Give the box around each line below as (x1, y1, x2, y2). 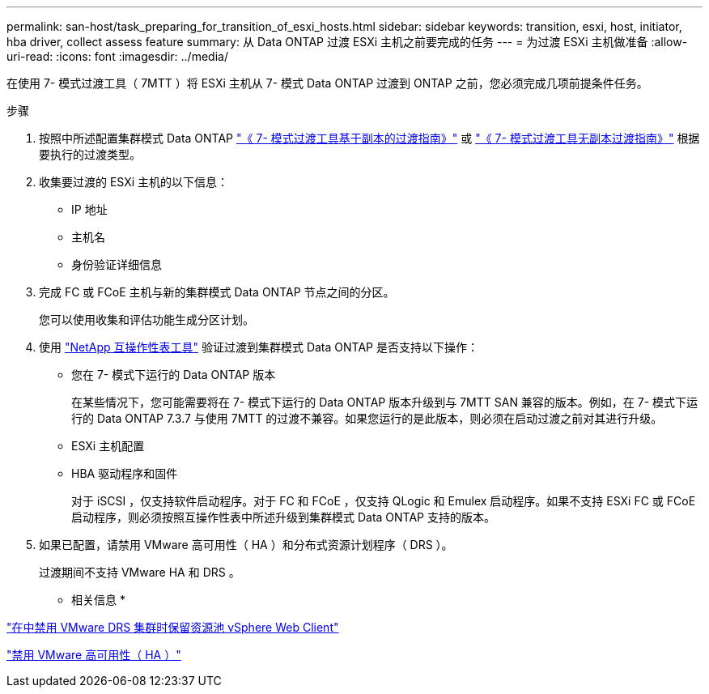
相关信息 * (71, 593, 125, 607)
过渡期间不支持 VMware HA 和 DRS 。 (39, 565, 240, 579)
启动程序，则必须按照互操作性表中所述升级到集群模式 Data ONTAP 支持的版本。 (71, 510, 495, 524)
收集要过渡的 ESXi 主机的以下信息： (39, 175, 229, 189)
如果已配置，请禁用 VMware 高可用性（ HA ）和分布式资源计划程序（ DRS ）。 (39, 538, 453, 551)
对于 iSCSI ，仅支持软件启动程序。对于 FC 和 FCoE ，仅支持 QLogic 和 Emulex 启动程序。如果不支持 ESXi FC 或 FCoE (71, 494, 696, 508)
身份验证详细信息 (71, 258, 162, 271)
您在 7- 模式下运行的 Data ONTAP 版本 (71, 368, 276, 381)
